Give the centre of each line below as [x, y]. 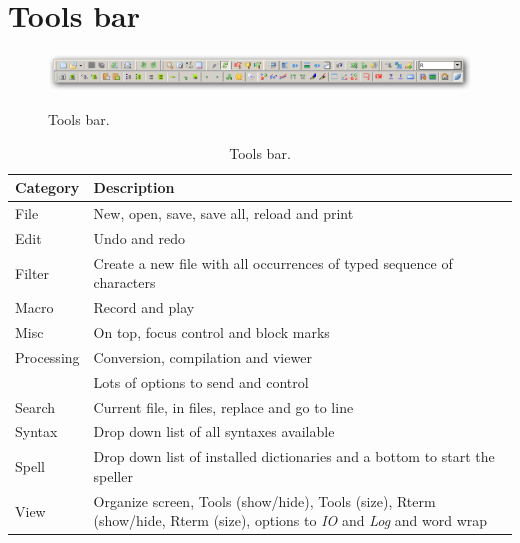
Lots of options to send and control [201, 381]
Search [35, 406]
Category [47, 187]
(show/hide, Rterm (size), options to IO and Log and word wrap [290, 520]
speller [113, 475]
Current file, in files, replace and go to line [223, 406]
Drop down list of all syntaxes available [214, 431]
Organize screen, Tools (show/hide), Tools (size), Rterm [264, 500]
